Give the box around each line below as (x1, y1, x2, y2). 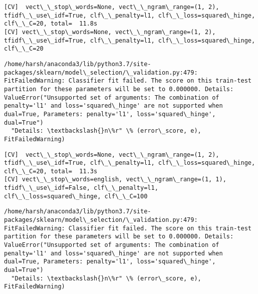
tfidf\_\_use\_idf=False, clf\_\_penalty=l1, (4, 184, 158, 192)
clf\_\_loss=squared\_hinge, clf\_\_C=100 (4, 192, 148, 200)
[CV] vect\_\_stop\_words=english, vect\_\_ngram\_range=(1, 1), (4, 176, 226, 183)
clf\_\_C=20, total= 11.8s (4, 20, 98, 28)
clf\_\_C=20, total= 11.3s (4, 167, 98, 175)
